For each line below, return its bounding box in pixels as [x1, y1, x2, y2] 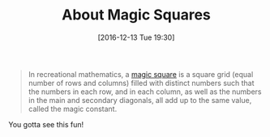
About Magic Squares [62, 6, 211, 24]
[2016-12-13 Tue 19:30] [97, 32, 175, 42]
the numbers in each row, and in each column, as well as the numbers [28, 87, 262, 96]
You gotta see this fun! [8, 119, 84, 129]
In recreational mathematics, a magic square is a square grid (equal [28, 69, 254, 79]
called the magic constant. [28, 104, 118, 113]
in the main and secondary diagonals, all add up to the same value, [28, 95, 252, 105]
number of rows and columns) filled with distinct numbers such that [28, 78, 255, 88]
